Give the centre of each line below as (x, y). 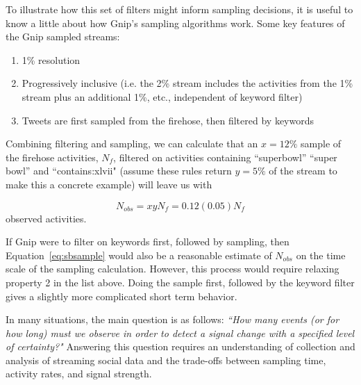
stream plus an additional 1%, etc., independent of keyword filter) (162, 96)
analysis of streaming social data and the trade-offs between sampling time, (166, 360)
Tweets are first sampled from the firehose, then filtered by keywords (168, 120)
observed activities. (46, 218)
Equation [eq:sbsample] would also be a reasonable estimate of (139, 255)
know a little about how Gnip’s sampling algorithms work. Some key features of (175, 23)
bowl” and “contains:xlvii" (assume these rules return (119, 171)
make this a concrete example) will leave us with (109, 184)
